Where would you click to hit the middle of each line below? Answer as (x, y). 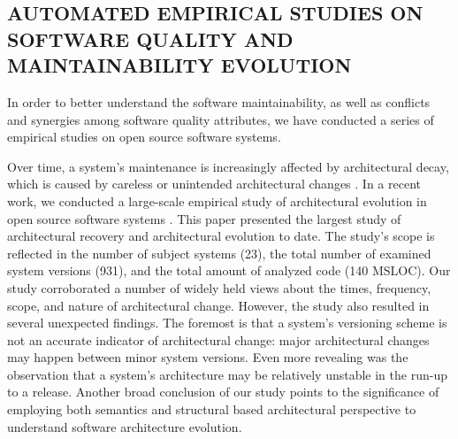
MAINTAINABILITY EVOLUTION (179, 65)
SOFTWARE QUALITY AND (150, 39)
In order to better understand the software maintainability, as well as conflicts (219, 101)
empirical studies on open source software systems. (144, 137)
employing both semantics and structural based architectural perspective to (212, 409)
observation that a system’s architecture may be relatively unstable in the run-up (227, 374)
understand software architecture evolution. (125, 426)
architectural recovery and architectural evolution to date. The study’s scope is (221, 236)
